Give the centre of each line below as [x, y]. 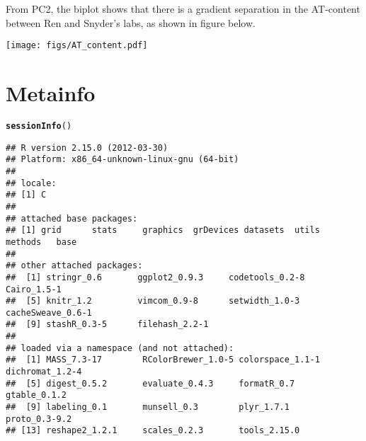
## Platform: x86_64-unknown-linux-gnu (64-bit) [122, 160]
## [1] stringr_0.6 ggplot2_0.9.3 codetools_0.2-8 [155, 277]
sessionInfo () [39, 126]
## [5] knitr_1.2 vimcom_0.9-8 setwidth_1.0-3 [153, 301]
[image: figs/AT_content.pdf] [77, 46]
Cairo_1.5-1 [34, 289]
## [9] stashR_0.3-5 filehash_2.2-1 [107, 325]
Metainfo [51, 93]
